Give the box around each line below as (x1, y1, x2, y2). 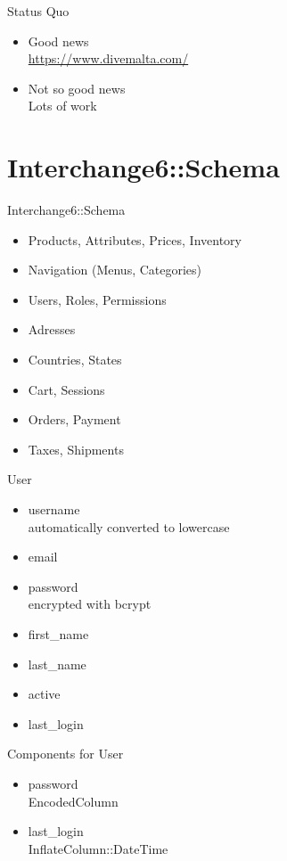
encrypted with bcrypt (28, 594, 152, 613)
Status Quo (7, 2, 70, 20)
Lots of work (28, 96, 97, 115)
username (28, 500, 80, 519)
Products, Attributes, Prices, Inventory (28, 230, 242, 249)
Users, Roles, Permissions (28, 290, 167, 308)
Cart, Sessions (28, 380, 105, 398)
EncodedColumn (28, 791, 119, 810)
